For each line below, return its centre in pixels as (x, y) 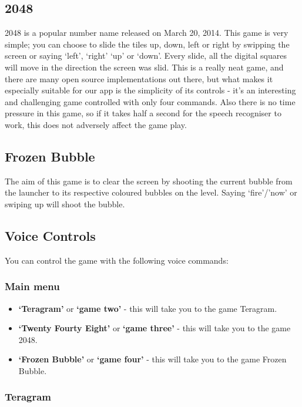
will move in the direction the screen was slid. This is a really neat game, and (144, 67)
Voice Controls (50, 235)
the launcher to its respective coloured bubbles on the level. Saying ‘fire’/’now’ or (151, 192)
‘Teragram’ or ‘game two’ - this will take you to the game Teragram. (148, 308)
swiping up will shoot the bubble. (65, 203)
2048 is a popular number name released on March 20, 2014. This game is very (147, 33)
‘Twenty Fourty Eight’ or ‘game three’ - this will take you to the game (155, 328)
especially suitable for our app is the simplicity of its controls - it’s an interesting (150, 90)
